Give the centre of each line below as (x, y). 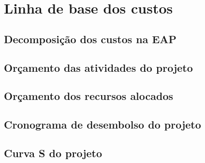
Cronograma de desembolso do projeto (102, 124)
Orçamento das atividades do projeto (98, 67)
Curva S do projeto (53, 153)
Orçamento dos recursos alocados (89, 96)
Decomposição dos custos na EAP (90, 39)
